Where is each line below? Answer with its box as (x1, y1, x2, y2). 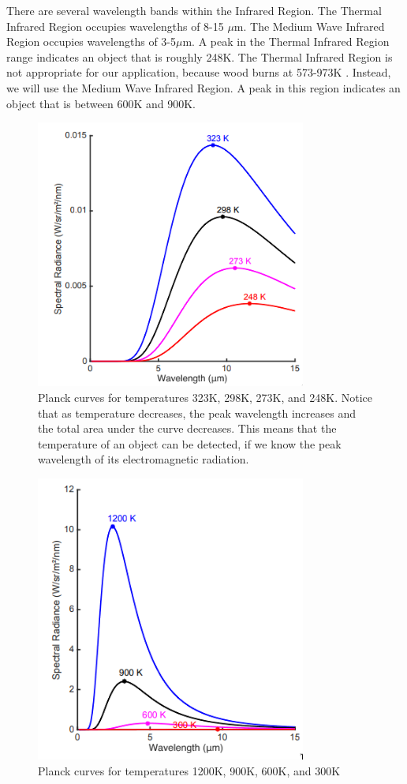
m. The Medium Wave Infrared (233, 17, 385, 34)
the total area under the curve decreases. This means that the (38, 420, 337, 437)
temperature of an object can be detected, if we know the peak (38, 435, 342, 452)
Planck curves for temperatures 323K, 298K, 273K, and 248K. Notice (38, 389, 373, 406)
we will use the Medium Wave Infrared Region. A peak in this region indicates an (6, 79, 401, 96)
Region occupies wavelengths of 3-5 (6, 33, 176, 50)
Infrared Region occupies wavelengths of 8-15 (6, 17, 224, 34)
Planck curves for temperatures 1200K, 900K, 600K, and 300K (38, 762, 341, 778)
